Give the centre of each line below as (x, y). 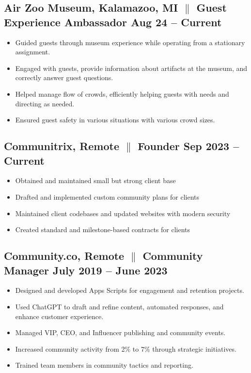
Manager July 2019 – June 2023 (86, 270)
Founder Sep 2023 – (188, 146)
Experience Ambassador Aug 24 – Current (113, 22)
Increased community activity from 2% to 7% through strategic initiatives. (126, 348)
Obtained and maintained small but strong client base (95, 180)
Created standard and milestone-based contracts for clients (103, 229)
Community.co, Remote (64, 256)
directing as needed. (45, 103)
